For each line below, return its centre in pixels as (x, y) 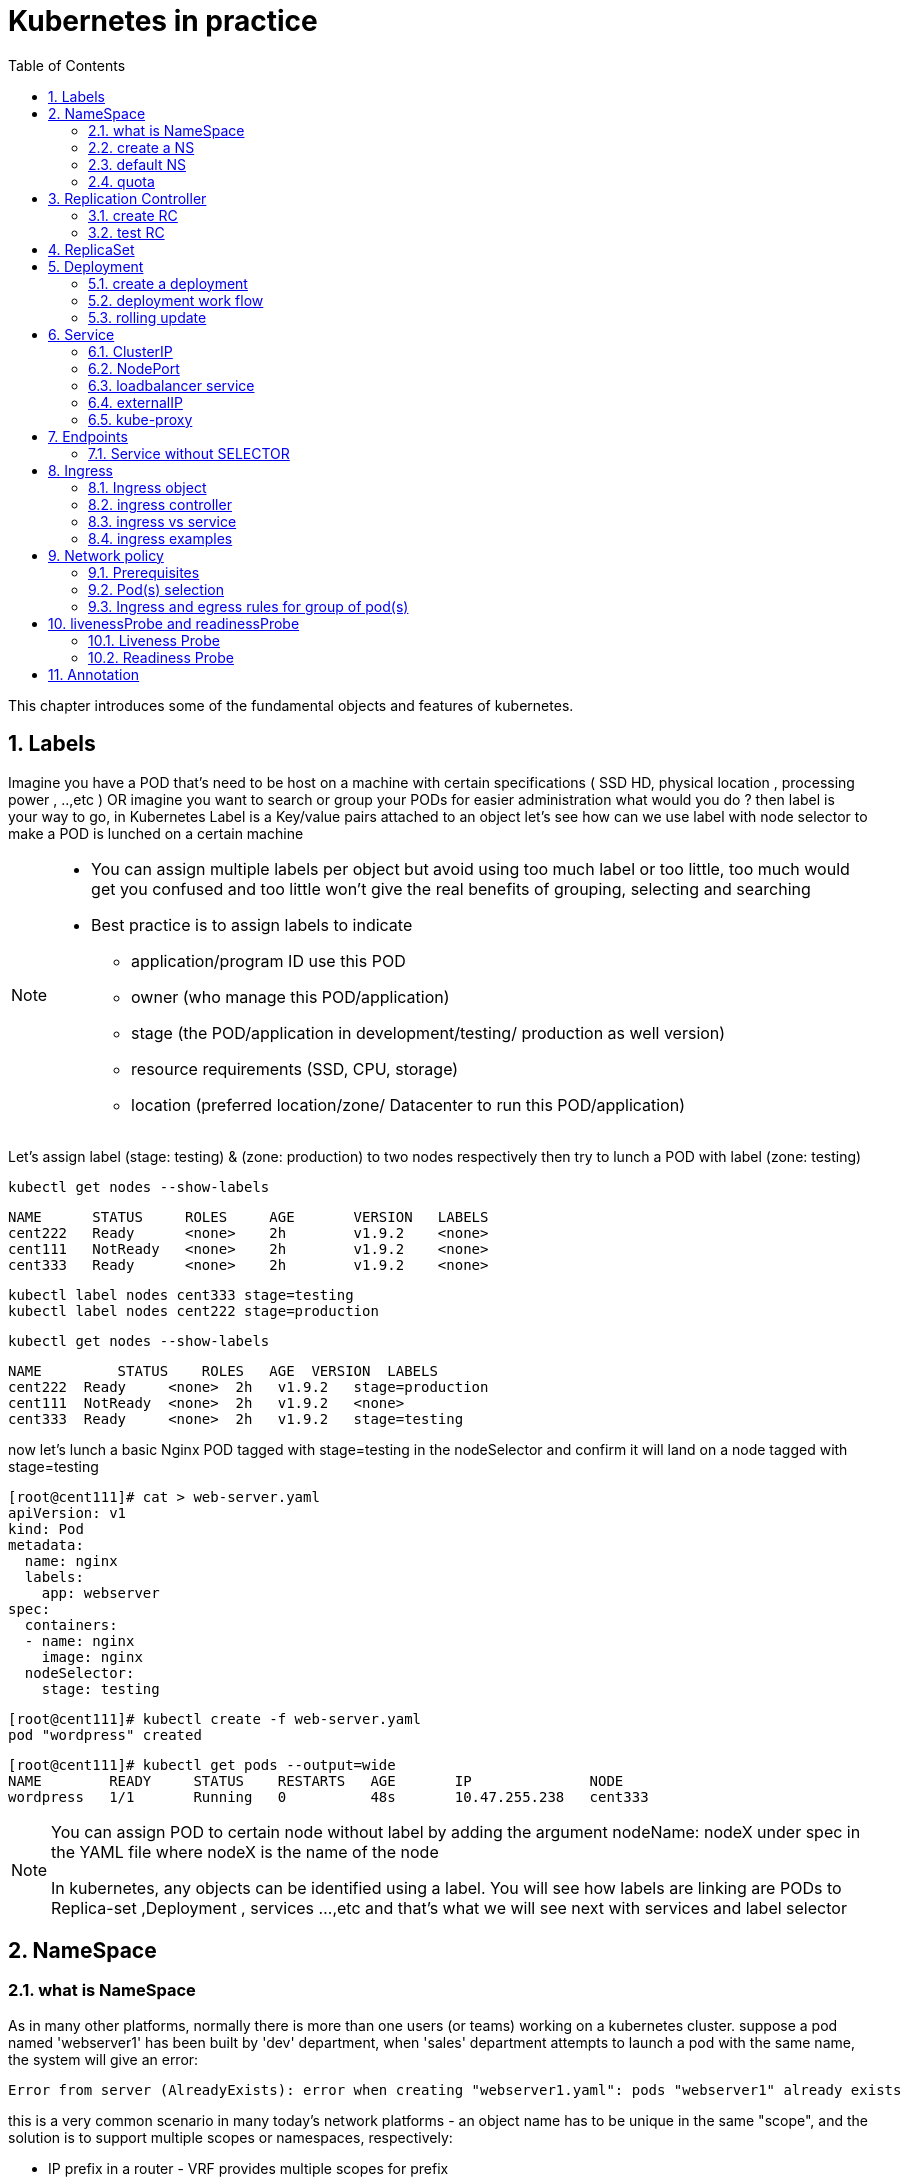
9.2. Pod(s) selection (156, 589)
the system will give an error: (103, 2059)
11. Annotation (94, 674)
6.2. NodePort (134, 368)
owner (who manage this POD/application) (290, 996)
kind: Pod (46, 1528)
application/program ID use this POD (268, 960)
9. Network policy (106, 555)
